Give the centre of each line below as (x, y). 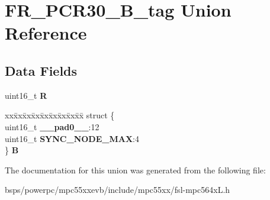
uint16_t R (26, 95)
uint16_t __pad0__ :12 (52, 126)
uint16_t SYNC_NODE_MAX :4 (72, 138)
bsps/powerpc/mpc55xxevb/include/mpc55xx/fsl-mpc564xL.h (118, 190)
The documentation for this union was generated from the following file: (135, 170)
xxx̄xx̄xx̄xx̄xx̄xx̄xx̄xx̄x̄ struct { (60, 115)
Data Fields (41, 70)
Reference (46, 33)
